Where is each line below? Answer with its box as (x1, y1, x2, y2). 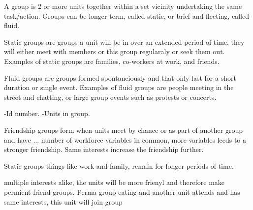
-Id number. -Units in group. (4, 108, 90, 119)
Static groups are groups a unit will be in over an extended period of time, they (4, 36, 245, 47)
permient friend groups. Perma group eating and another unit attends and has (4, 186, 240, 197)
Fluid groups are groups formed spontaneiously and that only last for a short (4, 72, 236, 83)
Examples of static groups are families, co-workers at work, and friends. (4, 56, 220, 66)
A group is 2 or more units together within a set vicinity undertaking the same (4, 1, 242, 11)
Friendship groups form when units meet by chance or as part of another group (4, 124, 243, 135)
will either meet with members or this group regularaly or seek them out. (4, 46, 225, 57)
